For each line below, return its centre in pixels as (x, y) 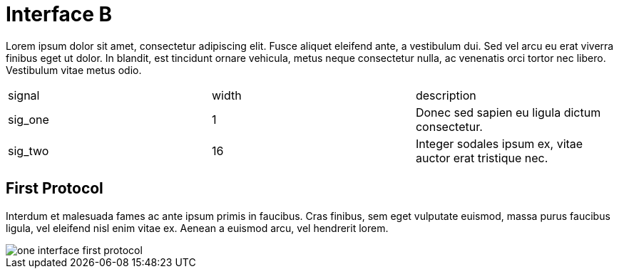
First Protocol (55, 189)
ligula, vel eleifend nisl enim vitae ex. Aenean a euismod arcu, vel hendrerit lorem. (197, 228)
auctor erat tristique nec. (482, 158)
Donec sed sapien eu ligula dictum (508, 112)
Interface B (59, 14)
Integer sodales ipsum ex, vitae (499, 143)
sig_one (29, 119)
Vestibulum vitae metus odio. (74, 70)
